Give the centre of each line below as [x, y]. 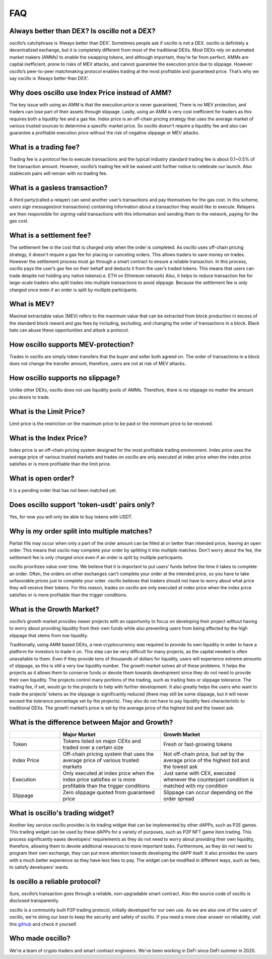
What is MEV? [32, 304]
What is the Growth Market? [54, 609]
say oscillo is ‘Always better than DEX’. [49, 79]
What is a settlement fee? [50, 235]
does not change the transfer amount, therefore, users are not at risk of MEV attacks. [98, 364]
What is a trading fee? [45, 147]
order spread [179, 799]
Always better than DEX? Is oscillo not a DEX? [82, 31]
